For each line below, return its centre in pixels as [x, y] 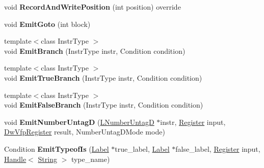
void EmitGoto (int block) [47, 24]
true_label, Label [142, 148]
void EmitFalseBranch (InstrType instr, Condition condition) [104, 105]
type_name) [90, 159]
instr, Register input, [193, 122]
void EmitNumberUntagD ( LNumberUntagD [79, 122]
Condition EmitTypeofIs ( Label [57, 148]
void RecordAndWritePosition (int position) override [93, 7]
